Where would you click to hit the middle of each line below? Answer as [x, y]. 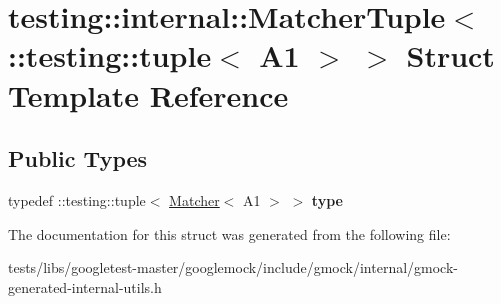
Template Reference [148, 94]
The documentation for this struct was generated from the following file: [229, 233]
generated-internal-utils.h [85, 286]
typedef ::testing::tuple [77, 199]
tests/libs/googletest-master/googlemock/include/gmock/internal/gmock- [233, 267]
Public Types [78, 158]
